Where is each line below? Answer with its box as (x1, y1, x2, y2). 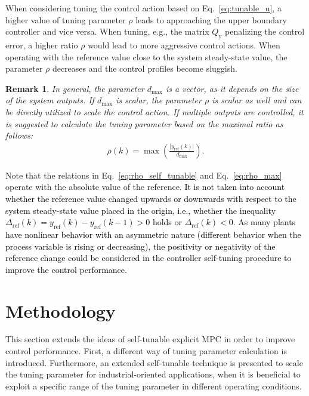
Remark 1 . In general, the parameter (5, 82, 144, 94)
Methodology (5, 298, 116, 323)
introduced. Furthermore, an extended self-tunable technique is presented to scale (5, 356, 303, 369)
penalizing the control (225, 25, 305, 38)
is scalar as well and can (212, 94, 302, 106)
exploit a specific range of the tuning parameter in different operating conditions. (5, 379, 302, 392)
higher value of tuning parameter (5, 13, 126, 26)
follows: (5, 129, 33, 142)
